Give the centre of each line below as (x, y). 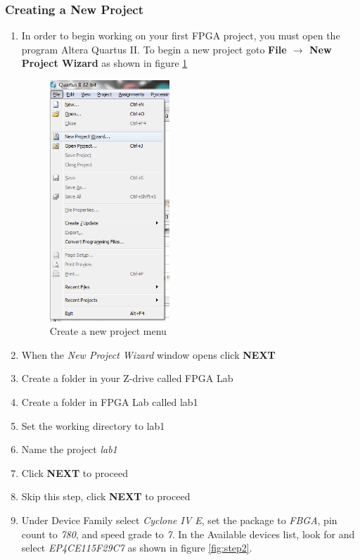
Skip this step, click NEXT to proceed (106, 496)
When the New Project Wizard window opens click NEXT (148, 354)
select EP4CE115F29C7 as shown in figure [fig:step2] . (137, 548)
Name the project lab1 (69, 449)
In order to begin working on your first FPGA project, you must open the (181, 36)
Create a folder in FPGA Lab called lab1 (110, 401)
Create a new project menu (108, 331)
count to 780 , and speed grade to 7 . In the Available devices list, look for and (188, 534)
